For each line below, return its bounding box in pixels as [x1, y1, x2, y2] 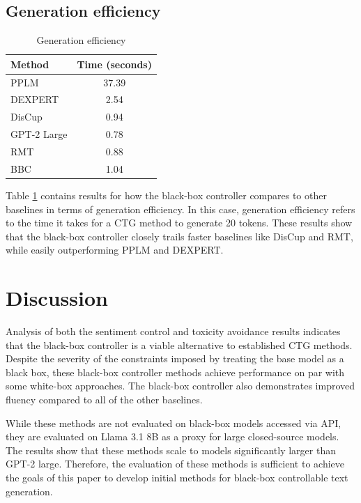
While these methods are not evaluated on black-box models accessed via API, [6, 415, 341, 430]
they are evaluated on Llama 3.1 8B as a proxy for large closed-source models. [6, 429, 339, 444]
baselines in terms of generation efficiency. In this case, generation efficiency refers [6, 201, 355, 216]
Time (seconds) [77, 56, 152, 71]
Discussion [6, 284, 108, 312]
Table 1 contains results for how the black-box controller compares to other [6, 187, 327, 202]
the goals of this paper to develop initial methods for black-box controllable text [6, 470, 348, 484]
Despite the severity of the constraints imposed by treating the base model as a [6, 351, 344, 366]
